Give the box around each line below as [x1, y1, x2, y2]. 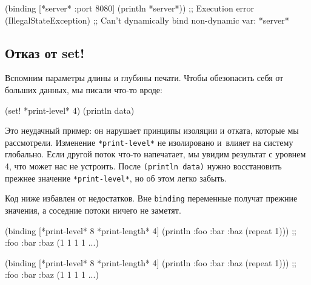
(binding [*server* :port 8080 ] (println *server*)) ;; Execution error [5, 2, 255, 14]
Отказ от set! [5, 43, 85, 62]
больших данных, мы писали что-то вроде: [5, 83, 162, 96]
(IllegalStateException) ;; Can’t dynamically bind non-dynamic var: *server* [5, 13, 289, 26]
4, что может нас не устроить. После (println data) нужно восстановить [5, 160, 282, 172]
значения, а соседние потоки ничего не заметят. [5, 203, 181, 216]
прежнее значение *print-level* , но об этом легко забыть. [5, 171, 227, 184]
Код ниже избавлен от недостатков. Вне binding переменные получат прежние [5, 192, 298, 205]
